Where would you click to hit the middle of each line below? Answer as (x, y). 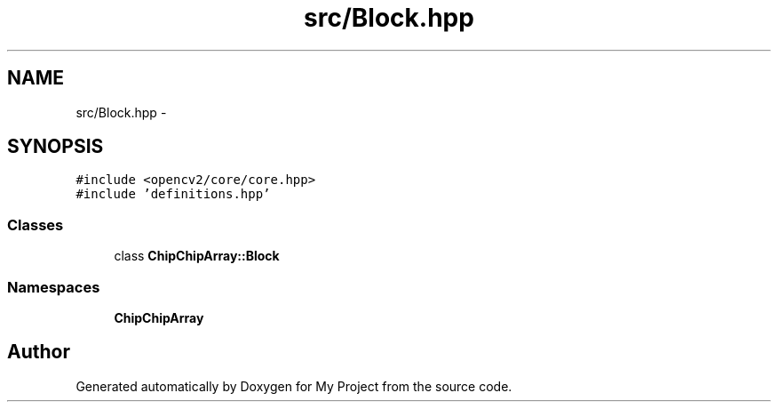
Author (39, 352)
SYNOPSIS (56, 147)
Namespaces (54, 287)
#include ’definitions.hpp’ (173, 194)
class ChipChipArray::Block (197, 256)
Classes (36, 225)
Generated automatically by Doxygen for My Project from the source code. (294, 386)
